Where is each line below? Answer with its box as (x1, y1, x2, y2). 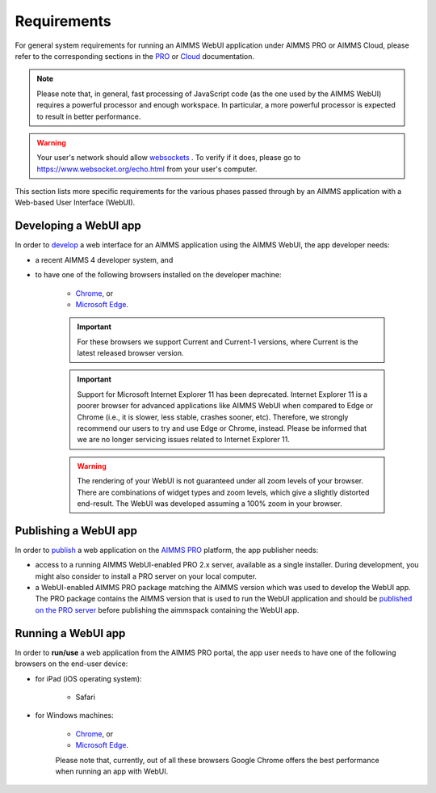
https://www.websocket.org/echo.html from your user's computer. (36, 164, 258, 174)
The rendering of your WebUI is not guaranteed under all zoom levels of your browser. (77, 476, 363, 486)
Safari (75, 692, 96, 702)
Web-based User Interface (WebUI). (15, 198, 136, 208)
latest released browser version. (77, 348, 185, 358)
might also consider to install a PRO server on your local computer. (35, 571, 258, 581)
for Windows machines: (35, 711, 114, 720)
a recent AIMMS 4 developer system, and (35, 255, 174, 264)
